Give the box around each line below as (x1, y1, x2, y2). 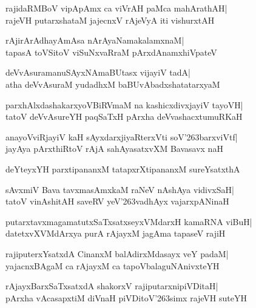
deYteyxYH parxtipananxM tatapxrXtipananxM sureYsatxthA (5, 162, 240, 175)
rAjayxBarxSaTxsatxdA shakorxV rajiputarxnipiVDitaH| (5, 280, 218, 292)
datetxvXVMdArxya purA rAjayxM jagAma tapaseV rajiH (5, 227, 226, 240)
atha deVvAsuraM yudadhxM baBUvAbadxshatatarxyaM (5, 77, 220, 90)
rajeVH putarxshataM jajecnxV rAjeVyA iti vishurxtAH (5, 13, 215, 26)
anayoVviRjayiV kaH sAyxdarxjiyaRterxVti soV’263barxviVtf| (5, 130, 238, 143)
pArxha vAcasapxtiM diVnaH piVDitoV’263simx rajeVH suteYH (5, 291, 247, 304)
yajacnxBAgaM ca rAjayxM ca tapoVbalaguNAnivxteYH (5, 259, 220, 272)
